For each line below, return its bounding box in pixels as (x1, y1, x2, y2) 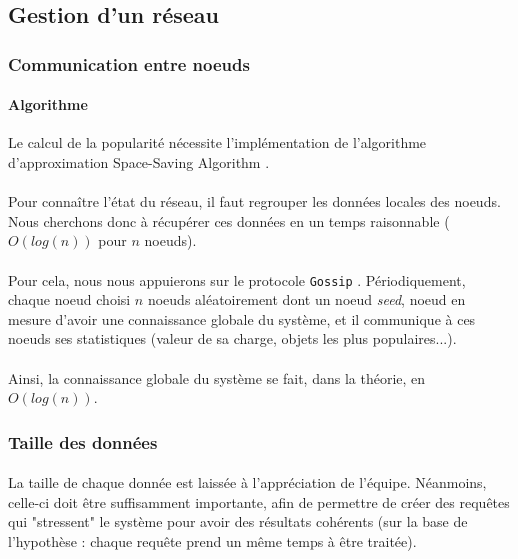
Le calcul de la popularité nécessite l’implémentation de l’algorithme (8, 132, 427, 153)
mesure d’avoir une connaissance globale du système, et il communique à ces (8, 308, 476, 329)
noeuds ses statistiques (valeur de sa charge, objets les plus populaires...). (8, 328, 457, 349)
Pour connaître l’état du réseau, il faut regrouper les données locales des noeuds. (8, 191, 501, 212)
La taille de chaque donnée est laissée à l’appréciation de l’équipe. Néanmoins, (8, 472, 487, 493)
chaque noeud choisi (8, 289, 131, 310)
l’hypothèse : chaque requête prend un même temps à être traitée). (8, 531, 417, 552)
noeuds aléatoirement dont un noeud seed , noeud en (147, 289, 466, 310)
